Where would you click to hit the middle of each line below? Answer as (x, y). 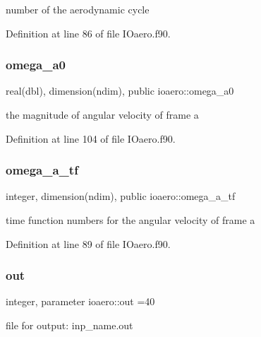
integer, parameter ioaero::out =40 (80, 301)
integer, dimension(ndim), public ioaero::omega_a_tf (121, 196)
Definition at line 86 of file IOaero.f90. (88, 33)
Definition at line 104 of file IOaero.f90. (91, 138)
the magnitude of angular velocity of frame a (102, 114)
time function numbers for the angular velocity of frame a (130, 220)
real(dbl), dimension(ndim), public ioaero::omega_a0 (120, 91)
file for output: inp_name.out (69, 325)
